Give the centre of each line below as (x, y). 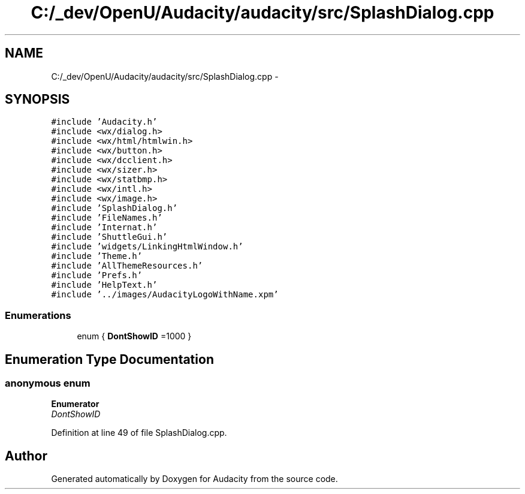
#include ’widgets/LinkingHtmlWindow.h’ (147, 247)
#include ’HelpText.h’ (104, 285)
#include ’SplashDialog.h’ (114, 208)
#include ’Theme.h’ (97, 256)
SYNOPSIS (37, 100)
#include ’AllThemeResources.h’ (127, 266)
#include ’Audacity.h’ (104, 122)
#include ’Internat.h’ (104, 228)
